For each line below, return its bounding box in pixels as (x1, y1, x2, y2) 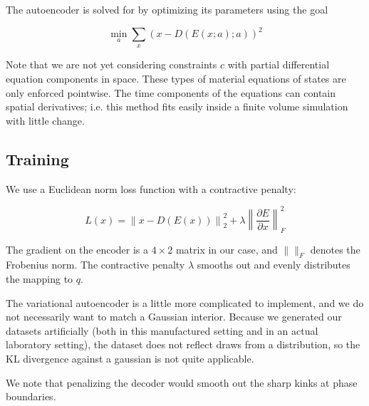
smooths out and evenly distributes (197, 257, 350, 272)
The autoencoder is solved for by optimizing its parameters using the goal (6, 2, 328, 16)
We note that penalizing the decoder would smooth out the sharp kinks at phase (6, 375, 358, 390)
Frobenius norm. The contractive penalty (6, 257, 185, 272)
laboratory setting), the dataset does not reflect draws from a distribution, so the (6, 337, 360, 352)
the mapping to (6, 271, 73, 286)
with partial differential (227, 57, 330, 72)
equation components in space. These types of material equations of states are (6, 71, 346, 86)
